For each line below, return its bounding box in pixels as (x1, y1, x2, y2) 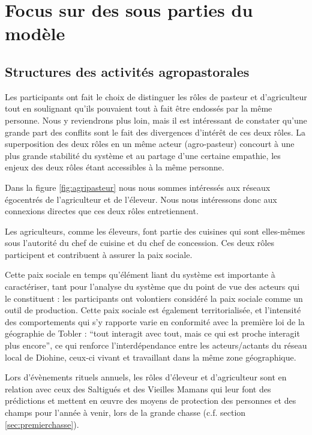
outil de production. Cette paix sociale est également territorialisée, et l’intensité (5, 304, 301, 316)
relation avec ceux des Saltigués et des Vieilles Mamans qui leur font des (5, 382, 271, 395)
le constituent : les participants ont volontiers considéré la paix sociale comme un (5, 292, 303, 304)
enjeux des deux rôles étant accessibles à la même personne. (5, 161, 224, 173)
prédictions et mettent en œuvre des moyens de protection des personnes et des (5, 394, 296, 407)
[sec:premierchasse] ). (5, 418, 79, 430)
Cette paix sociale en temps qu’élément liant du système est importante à (5, 268, 275, 281)
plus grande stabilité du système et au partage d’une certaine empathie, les (5, 149, 281, 161)
